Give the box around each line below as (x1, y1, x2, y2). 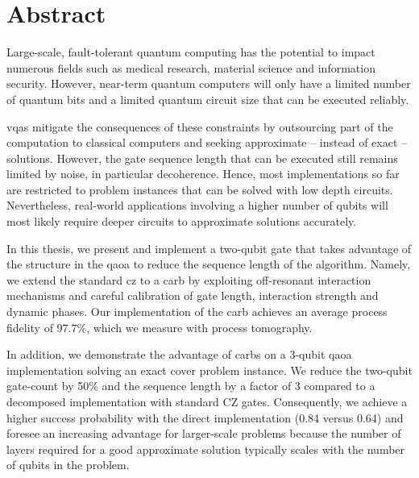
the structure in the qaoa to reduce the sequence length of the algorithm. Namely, (6, 256, 411, 272)
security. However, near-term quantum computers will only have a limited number (6, 75, 411, 92)
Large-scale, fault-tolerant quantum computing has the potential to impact (6, 44, 375, 60)
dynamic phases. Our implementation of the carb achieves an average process (6, 303, 388, 320)
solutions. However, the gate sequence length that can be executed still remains (6, 149, 398, 166)
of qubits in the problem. (6, 456, 130, 473)
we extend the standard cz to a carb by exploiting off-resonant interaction (6, 271, 371, 288)
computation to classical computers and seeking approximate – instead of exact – (6, 134, 408, 151)
